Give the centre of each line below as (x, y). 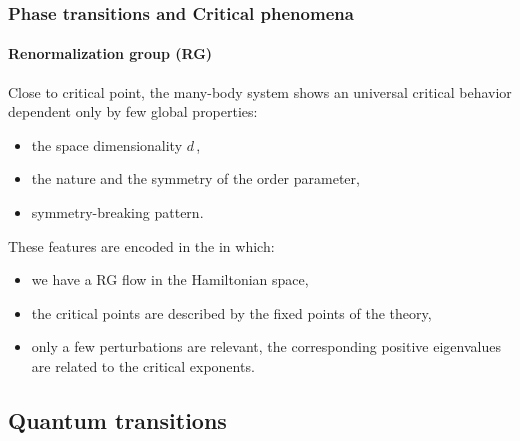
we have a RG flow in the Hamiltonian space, (170, 279)
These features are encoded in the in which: (141, 245)
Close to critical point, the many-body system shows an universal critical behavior (260, 91)
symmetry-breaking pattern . (117, 212)
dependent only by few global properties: (133, 111)
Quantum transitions (117, 419)
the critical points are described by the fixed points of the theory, (231, 312)
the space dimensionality (107, 144)
